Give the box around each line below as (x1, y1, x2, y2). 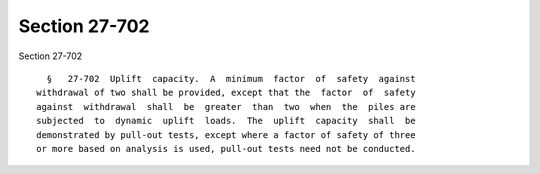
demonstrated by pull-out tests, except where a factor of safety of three (36, 129, 416, 140)
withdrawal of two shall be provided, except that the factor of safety (36, 87, 416, 99)
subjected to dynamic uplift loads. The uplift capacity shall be (36, 115, 416, 127)
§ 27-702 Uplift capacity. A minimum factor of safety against (46, 73, 416, 84)
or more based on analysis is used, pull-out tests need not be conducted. (36, 143, 416, 154)
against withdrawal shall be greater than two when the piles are (36, 101, 416, 112)
